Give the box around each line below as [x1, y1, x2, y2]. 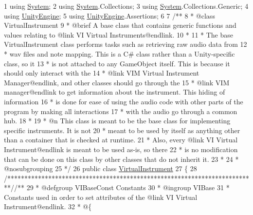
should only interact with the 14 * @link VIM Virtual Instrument [4, 68, 199, 78]
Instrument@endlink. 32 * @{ [4, 201, 92, 212]
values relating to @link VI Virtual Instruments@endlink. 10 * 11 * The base [4, 29, 234, 39]
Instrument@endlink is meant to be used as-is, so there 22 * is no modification [4, 144, 238, 154]
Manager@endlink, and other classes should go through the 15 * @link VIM [4, 77, 230, 87]
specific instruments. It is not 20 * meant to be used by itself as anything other [4, 125, 240, 135]
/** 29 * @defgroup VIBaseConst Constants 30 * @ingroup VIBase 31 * [14, 182, 230, 193]
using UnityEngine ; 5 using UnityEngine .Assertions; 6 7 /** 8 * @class [4, 10, 215, 20]
